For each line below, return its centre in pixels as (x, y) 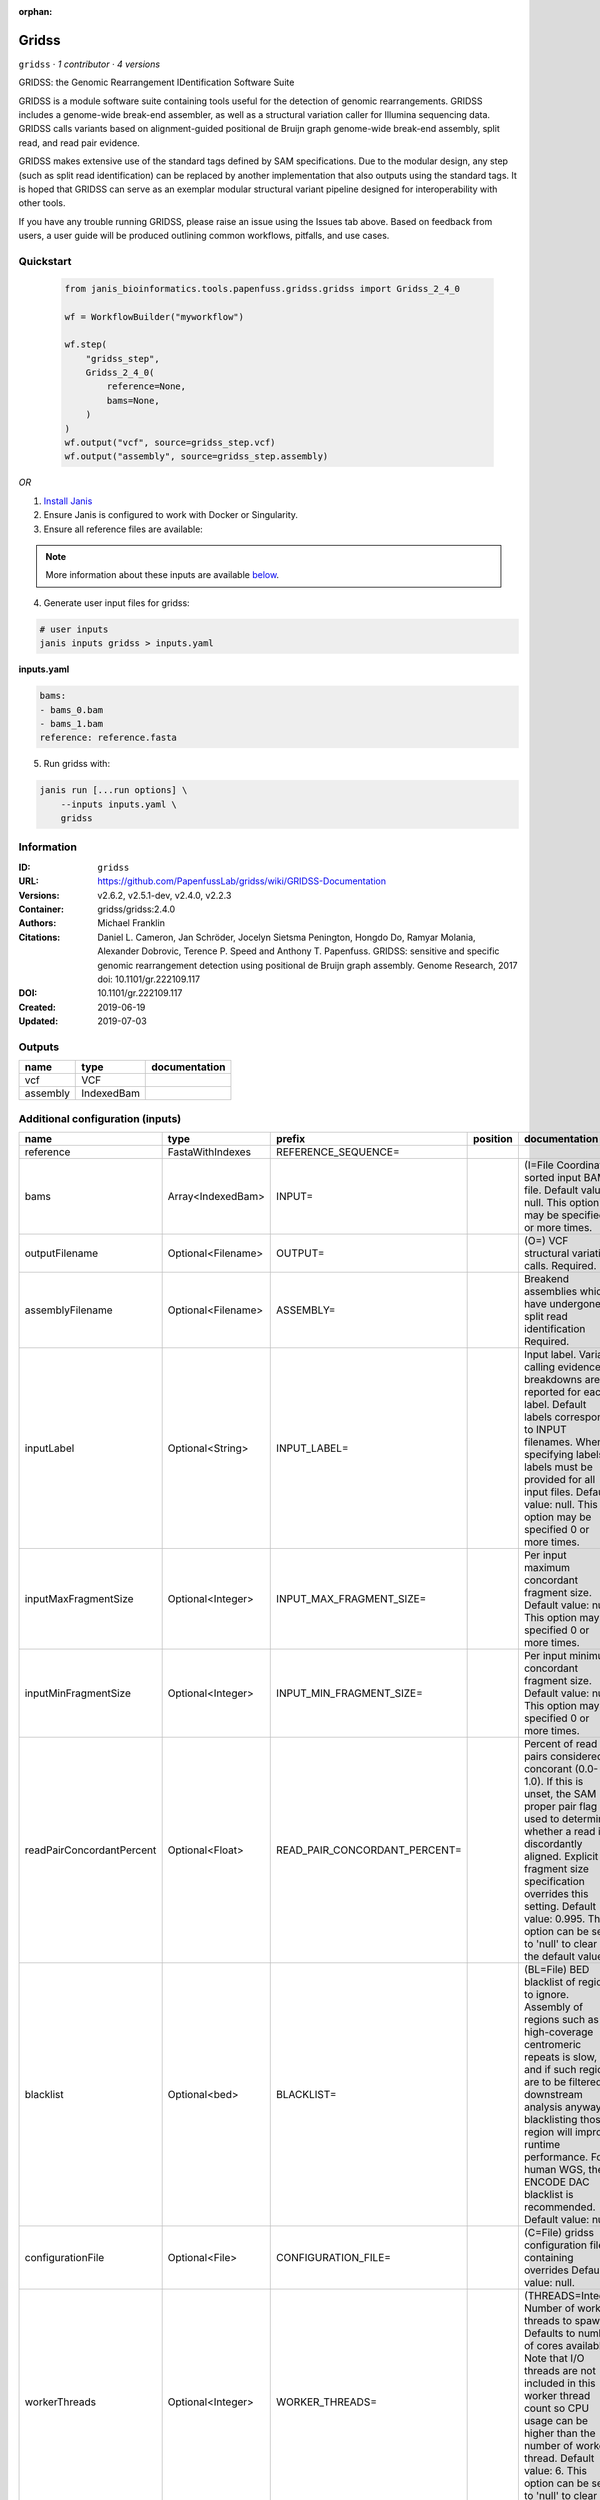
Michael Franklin (131, 923)
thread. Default (559, 2458)
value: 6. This (555, 2470)
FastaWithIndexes (209, 1152)
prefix (290, 1138)
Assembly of (553, 2007)
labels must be (558, 1467)
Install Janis (68, 501)
